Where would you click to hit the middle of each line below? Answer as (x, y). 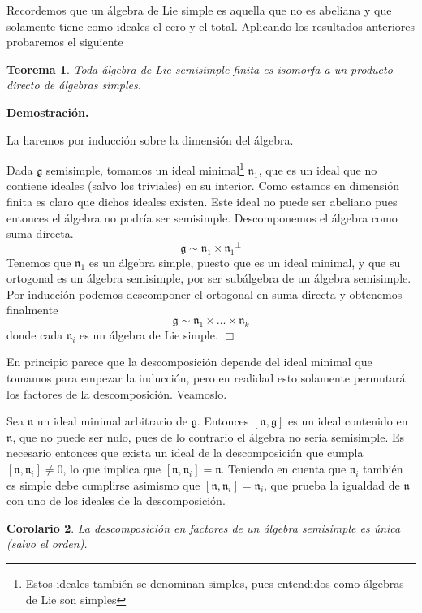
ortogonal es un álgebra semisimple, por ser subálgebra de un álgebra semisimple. (209, 278)
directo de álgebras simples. (74, 85)
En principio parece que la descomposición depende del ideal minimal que (189, 362)
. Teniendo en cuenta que (284, 468)
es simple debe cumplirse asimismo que (103, 484)
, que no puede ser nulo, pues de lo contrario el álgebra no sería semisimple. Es (209, 436)
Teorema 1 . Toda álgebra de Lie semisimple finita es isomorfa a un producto (200, 69)
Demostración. (48, 112)
